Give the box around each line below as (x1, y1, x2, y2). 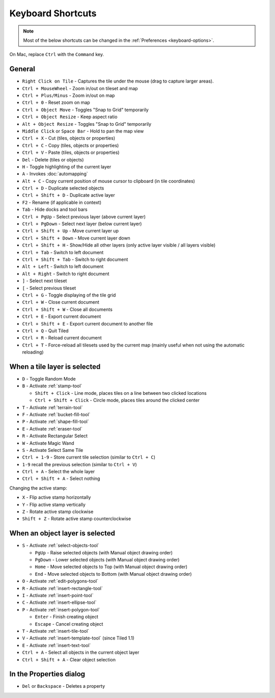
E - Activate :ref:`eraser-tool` (22, 425, 82, 432)
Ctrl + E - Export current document (22, 313, 101, 319)
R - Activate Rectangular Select (22, 433, 88, 439)
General (9, 65, 36, 73)
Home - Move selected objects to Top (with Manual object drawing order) (35, 563, 188, 570)
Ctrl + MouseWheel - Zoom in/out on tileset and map (22, 85, 138, 91)
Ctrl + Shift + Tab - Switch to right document (22, 256, 128, 262)
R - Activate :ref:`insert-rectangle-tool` (22, 585, 103, 591)
